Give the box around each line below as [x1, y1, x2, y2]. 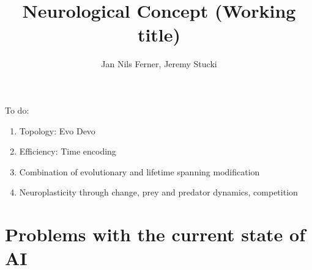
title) [137, 22, 181, 47]
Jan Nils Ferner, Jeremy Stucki [101, 57, 217, 70]
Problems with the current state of [5, 222, 305, 247]
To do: [5, 103, 29, 116]
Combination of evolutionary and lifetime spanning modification [19, 165, 260, 178]
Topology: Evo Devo [19, 124, 95, 137]
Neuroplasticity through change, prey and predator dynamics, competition [19, 186, 298, 199]
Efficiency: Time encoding [19, 145, 116, 158]
